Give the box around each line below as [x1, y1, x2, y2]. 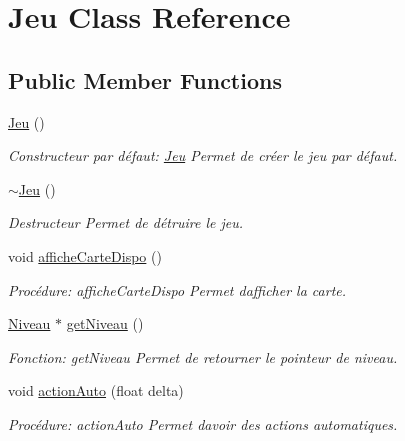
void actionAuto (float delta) [8, 380, 184, 401]
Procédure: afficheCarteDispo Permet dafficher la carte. [8, 279, 347, 300]
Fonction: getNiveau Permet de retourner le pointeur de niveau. [8, 346, 398, 367]
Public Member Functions [8, 64, 282, 95]
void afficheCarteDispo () [8, 245, 162, 266]
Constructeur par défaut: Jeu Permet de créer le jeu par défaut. [8, 145, 398, 166]
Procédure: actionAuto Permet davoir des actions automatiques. [8, 413, 398, 434]
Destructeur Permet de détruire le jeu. [8, 212, 243, 233]
